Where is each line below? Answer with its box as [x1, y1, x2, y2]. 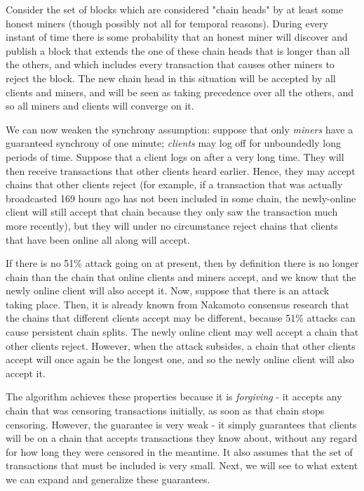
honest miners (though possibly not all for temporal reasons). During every [6, 15, 328, 30]
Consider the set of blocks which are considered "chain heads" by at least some [6, 2, 343, 16]
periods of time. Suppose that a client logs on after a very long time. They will [6, 149, 344, 164]
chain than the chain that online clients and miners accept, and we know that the [6, 269, 356, 284]
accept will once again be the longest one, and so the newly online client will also [6, 352, 354, 367]
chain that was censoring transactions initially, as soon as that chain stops [6, 403, 325, 418]
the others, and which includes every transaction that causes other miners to [6, 57, 335, 72]
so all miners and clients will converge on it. [6, 98, 194, 113]
